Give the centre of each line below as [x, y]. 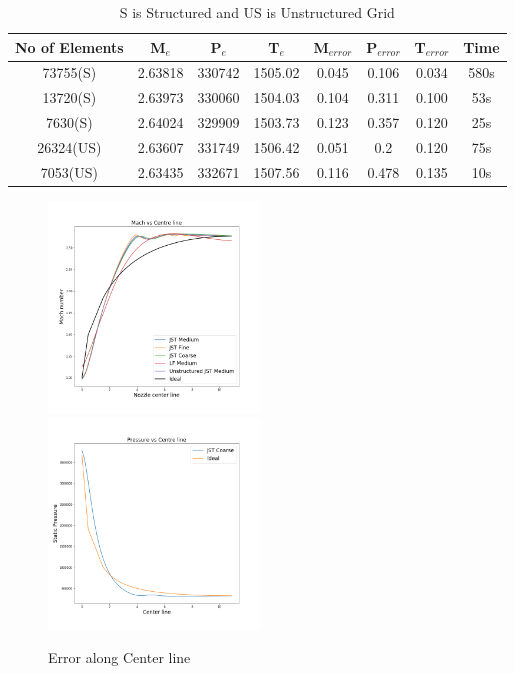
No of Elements [69, 46]
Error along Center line [119, 657]
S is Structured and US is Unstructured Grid [257, 12]
